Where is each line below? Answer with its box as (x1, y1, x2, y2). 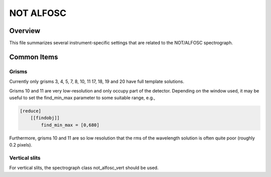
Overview (9, 26, 41, 35)
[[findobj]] (30, 115, 60, 121)
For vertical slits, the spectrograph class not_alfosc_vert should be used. (9, 165, 159, 171)
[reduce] (20, 108, 42, 113)
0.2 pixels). (9, 142, 33, 148)
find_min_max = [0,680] (41, 122, 100, 127)
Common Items (9, 52, 58, 61)
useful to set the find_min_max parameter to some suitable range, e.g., (9, 95, 156, 100)
